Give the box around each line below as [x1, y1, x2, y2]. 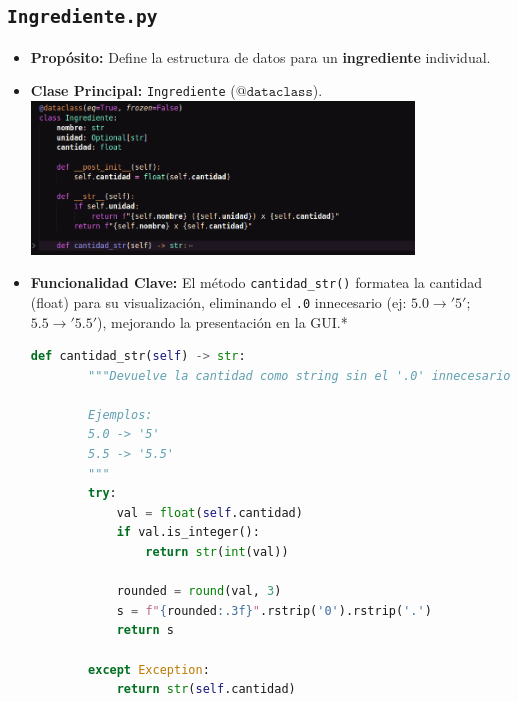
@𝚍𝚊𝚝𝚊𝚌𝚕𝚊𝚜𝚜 [235, 85, 313, 100]
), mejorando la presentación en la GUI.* [97, 311, 348, 332]
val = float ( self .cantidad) [116, 505, 303, 520]
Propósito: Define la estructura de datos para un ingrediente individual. [30, 46, 491, 67]
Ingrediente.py [7, 6, 158, 28]
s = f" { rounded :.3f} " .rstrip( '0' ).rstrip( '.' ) [116, 603, 432, 618]
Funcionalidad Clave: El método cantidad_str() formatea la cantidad [30, 272, 482, 293]
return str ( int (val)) [145, 545, 289, 560]
